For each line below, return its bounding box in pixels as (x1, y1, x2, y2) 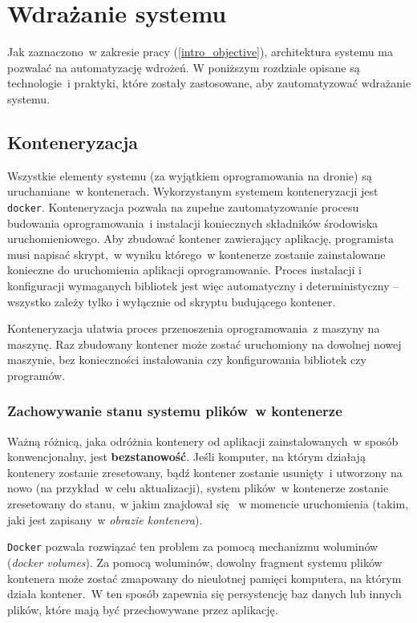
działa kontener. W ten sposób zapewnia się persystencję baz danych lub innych (7, 585, 402, 602)
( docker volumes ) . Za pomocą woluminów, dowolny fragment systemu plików (7, 553, 383, 570)
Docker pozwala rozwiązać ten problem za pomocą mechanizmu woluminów (7, 538, 379, 555)
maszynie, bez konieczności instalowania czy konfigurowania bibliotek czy (7, 351, 366, 368)
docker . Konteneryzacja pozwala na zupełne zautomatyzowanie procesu (7, 198, 359, 215)
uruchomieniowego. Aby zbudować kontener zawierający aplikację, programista (7, 230, 395, 247)
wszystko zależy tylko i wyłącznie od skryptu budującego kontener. (7, 293, 336, 309)
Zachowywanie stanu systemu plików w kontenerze (7, 401, 342, 421)
